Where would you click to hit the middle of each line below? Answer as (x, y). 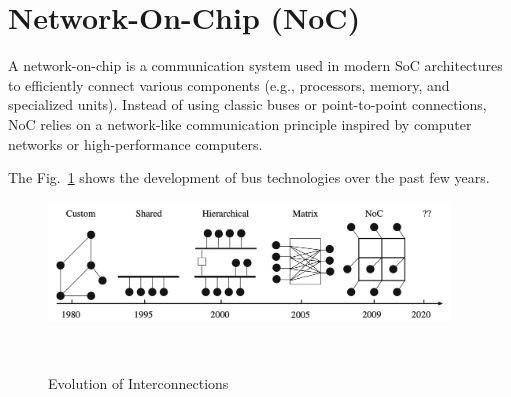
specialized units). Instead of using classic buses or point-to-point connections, (247, 104)
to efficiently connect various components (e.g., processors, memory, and (229, 84)
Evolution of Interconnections (138, 382)
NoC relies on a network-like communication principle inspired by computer (240, 123)
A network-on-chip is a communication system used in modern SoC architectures (255, 65)
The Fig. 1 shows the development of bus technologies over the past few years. (249, 177)
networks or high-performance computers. (135, 143)
